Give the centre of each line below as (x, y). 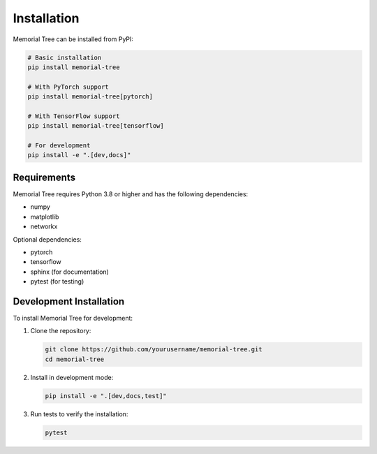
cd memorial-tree (75, 359)
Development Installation (69, 301)
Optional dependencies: (47, 239)
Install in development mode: (72, 377)
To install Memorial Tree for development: (73, 318)
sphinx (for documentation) (70, 272)
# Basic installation (65, 57)
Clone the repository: (61, 331)
